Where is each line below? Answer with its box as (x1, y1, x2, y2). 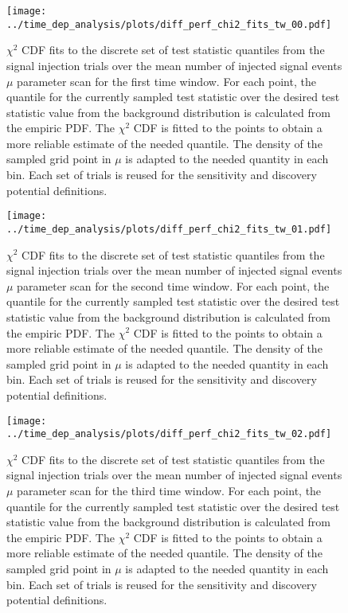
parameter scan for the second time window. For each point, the (17, 277, 330, 294)
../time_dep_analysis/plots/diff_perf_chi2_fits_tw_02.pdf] (6, 428, 332, 440)
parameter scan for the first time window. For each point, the (17, 72, 316, 89)
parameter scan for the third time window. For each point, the (17, 482, 322, 498)
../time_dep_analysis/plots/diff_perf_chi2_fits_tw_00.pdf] (6, 18, 332, 30)
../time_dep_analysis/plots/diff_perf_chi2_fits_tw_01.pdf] (6, 223, 332, 235)
